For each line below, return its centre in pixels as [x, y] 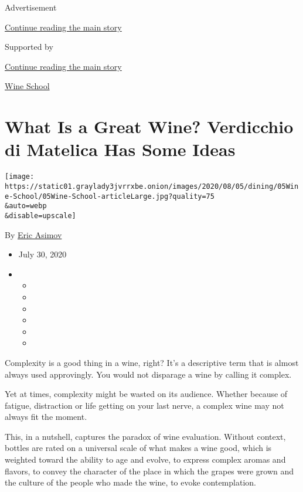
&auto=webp [26, 206]
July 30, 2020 [42, 254]
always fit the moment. [46, 417]
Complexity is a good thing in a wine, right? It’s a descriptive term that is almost [152, 362]
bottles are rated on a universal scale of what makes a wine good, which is [138, 448]
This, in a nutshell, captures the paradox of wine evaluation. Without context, [145, 436]
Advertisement [31, 7]
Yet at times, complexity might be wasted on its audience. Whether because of [146, 394]
